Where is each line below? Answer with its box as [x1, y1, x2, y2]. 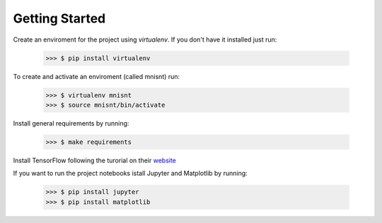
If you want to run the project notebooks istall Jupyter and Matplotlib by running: [13, 169, 248, 178]
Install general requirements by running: [13, 119, 129, 127]
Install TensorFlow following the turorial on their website [13, 156, 177, 164]
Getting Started [13, 11, 106, 26]
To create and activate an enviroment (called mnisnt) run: [13, 72, 180, 80]
